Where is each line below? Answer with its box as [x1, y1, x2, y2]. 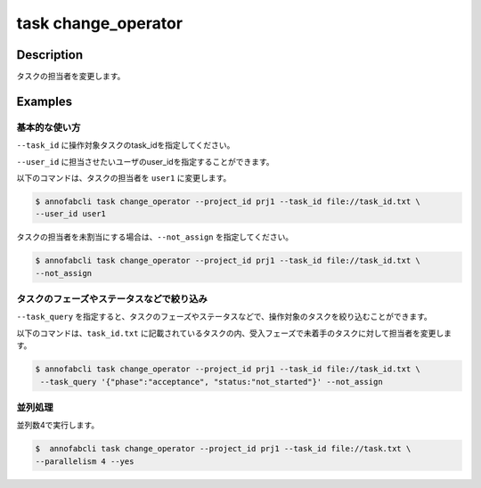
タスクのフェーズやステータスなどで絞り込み [16, 293, 208, 305]
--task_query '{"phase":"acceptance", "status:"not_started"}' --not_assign [40, 377, 383, 386]
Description [16, 47, 84, 62]
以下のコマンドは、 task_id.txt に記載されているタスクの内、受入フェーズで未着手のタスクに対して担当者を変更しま [16, 328, 452, 338]
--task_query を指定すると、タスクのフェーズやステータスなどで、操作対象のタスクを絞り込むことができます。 [16, 312, 432, 322]
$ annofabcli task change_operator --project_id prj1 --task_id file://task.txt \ [35, 443, 412, 454]
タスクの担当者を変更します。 [16, 71, 126, 82]
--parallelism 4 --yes [35, 456, 135, 467]
